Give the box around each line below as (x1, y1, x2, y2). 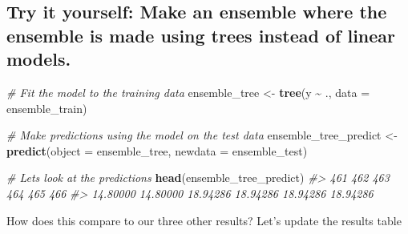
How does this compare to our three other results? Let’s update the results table (6, 212, 402, 228)
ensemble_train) (6, 99, 87, 116)
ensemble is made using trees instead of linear (6, 22, 396, 47)
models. (6, 46, 71, 71)
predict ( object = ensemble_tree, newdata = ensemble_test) (6, 142, 308, 159)
